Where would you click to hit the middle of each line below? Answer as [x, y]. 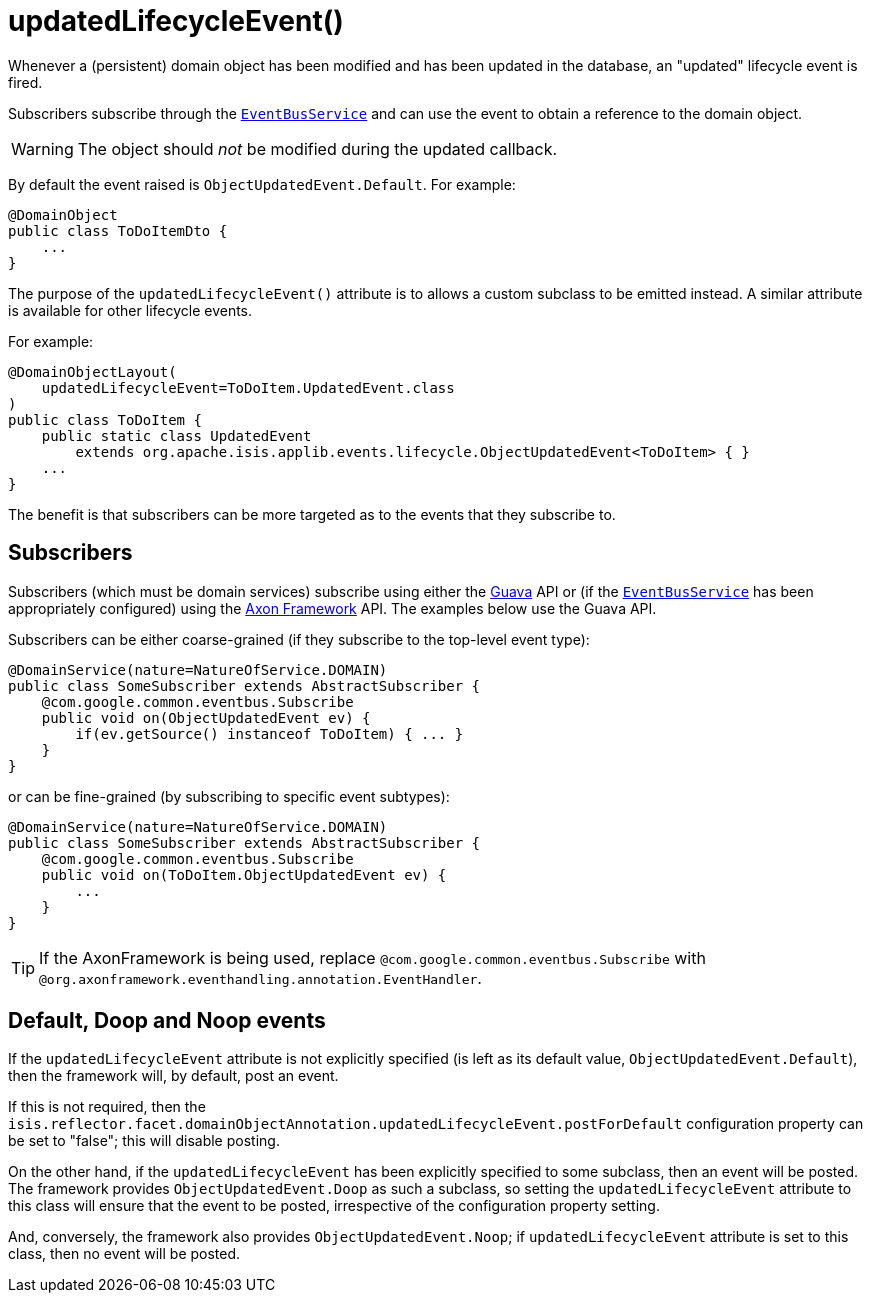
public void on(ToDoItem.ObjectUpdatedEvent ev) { [244, 874]
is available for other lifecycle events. [130, 310]
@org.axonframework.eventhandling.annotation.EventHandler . [260, 977]
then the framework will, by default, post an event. [173, 1076]
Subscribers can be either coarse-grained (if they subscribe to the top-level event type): [299, 639]
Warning [42, 148]
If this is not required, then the [107, 1107]
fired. [25, 82]
